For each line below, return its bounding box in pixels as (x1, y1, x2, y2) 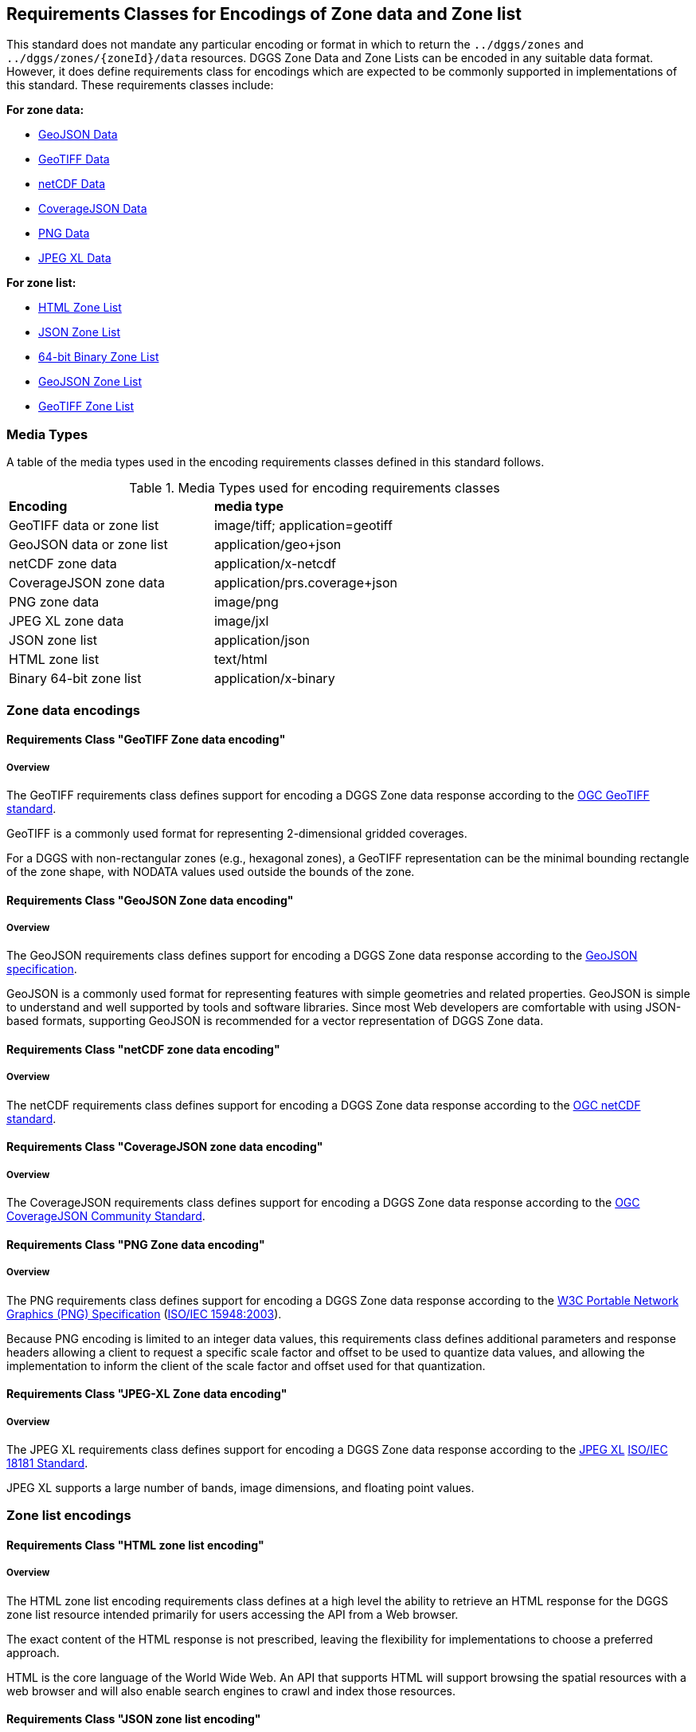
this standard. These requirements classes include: (6, 78, 274, 92)
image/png (213, 594, 279, 611)
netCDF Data (38, 177, 106, 191)
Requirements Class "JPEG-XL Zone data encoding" (6, 1387, 287, 1401)
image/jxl (213, 613, 269, 630)
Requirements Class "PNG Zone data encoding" (6, 1237, 265, 1251)
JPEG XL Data (38, 251, 111, 265)
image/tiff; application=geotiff (213, 517, 393, 534)
